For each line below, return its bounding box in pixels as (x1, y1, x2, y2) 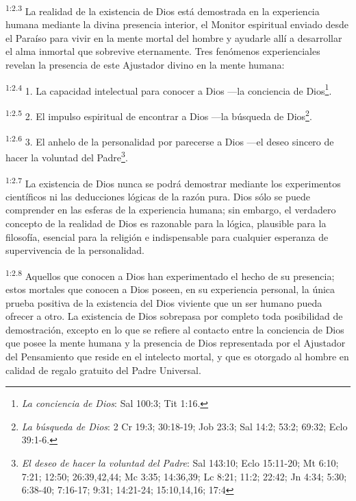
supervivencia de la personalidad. (5, 243, 144, 257)
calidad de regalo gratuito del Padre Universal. (5, 362, 201, 377)
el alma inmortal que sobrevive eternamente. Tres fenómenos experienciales (5, 44, 320, 58)
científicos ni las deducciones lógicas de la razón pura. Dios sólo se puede (5, 189, 310, 203)
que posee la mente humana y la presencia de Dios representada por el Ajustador (5, 336, 346, 350)
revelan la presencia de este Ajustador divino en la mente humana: (5, 58, 285, 72)
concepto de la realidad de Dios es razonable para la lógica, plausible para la (5, 216, 327, 231)
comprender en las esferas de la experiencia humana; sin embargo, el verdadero (5, 202, 336, 217)
